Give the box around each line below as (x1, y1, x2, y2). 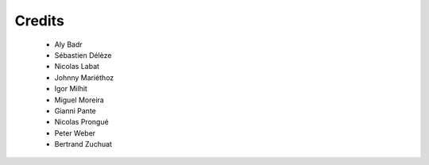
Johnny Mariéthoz (54, 72, 114, 82)
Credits (14, 12, 65, 29)
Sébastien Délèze (54, 50, 112, 59)
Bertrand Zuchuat (54, 140, 113, 149)
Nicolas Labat (54, 62, 99, 71)
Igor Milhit (54, 84, 87, 94)
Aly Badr (54, 40, 83, 49)
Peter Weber (54, 128, 96, 138)
